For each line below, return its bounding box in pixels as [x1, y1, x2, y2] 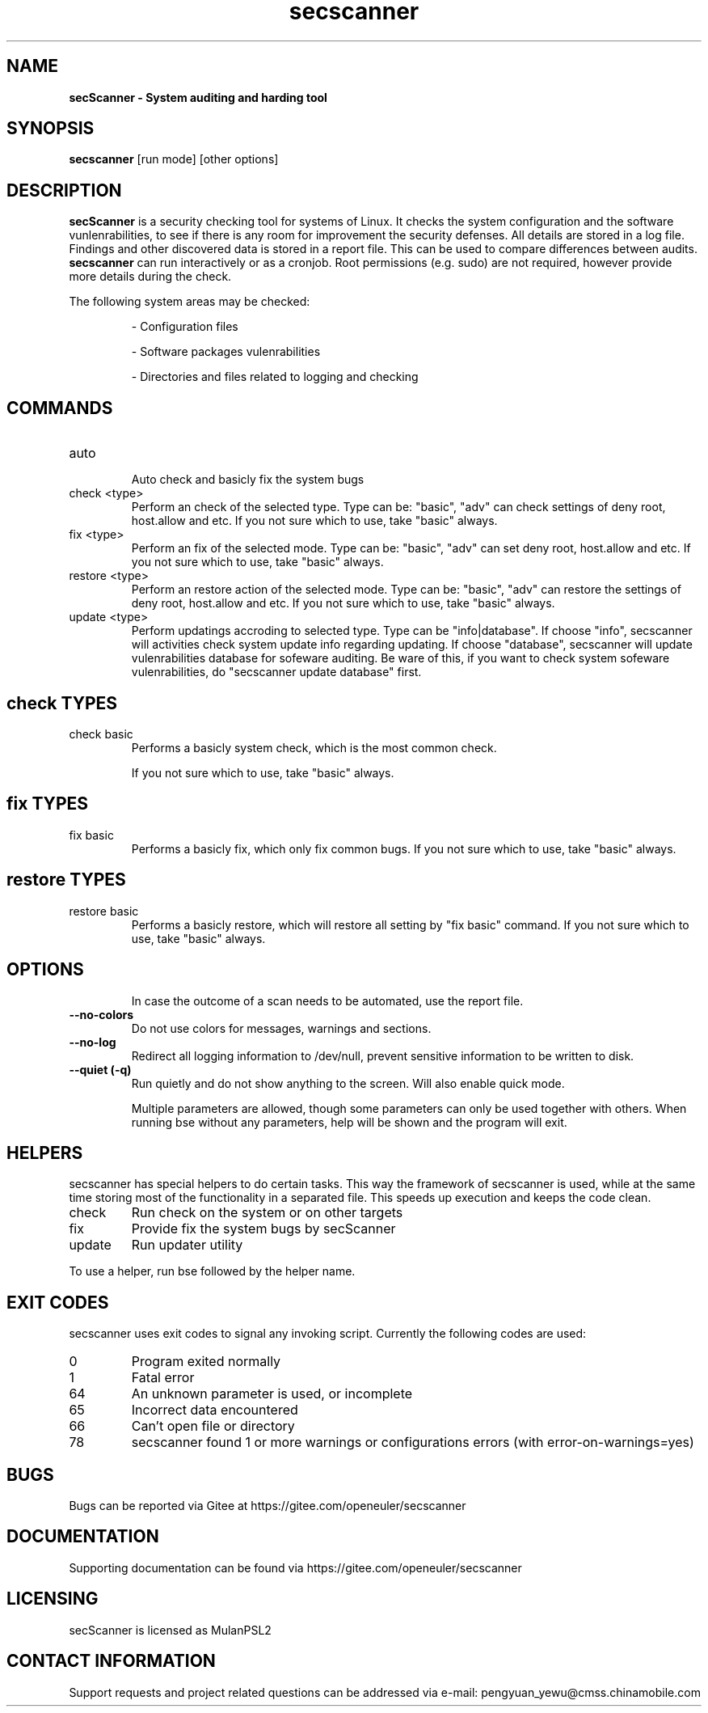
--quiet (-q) [69, 1062, 132, 1076]
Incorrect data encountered [131, 1402, 298, 1419]
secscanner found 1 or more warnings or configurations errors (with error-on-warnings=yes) [131, 1434, 694, 1451]
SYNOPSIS [6, 118, 95, 139]
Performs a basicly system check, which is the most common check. [131, 740, 497, 755]
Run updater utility [131, 1237, 243, 1254]
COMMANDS [6, 397, 113, 418]
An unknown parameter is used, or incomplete [131, 1385, 413, 1402]
